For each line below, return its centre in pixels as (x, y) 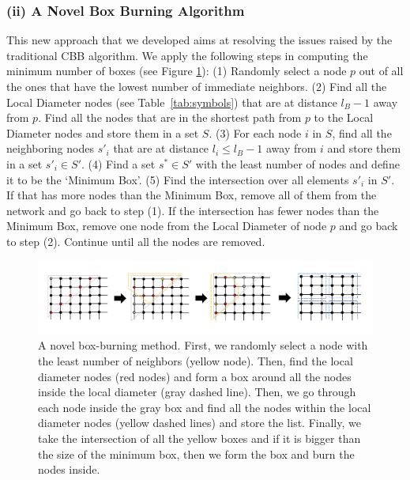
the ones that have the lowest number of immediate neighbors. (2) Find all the (197, 86)
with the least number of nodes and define (297, 163)
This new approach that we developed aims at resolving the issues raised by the (199, 40)
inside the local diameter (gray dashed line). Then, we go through (197, 392)
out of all (381, 71)
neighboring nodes (50, 148)
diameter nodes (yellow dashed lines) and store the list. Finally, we (199, 423)
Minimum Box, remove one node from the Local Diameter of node (167, 226)
